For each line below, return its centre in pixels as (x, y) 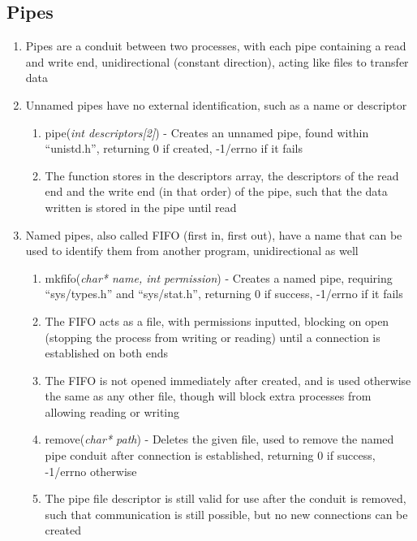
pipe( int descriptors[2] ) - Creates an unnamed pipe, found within (207, 132)
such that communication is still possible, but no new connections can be (226, 514)
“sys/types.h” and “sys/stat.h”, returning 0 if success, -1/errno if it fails (224, 294)
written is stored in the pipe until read (141, 207)
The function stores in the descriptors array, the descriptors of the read (222, 175)
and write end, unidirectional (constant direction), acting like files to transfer (217, 61)
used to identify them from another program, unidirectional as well (192, 251)
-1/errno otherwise (91, 471)
